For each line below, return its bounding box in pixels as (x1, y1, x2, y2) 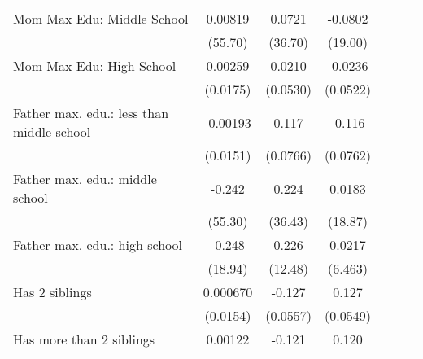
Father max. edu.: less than (13, 103, 169, 122)
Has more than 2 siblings (13, 330, 155, 348)
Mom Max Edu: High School (13, 56, 177, 75)
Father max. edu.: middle (13, 169, 157, 188)
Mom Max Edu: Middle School (13, 9, 189, 28)
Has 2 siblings (13, 282, 92, 301)
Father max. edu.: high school (13, 235, 182, 254)
